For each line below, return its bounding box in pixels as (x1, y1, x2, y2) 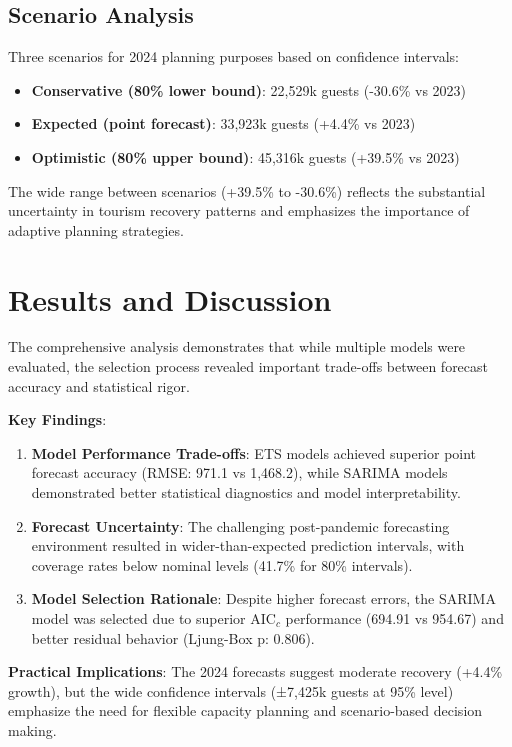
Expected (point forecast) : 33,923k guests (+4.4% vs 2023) (31, 113, 416, 134)
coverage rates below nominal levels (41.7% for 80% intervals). (31, 554, 413, 575)
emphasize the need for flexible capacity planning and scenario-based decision (8, 700, 483, 721)
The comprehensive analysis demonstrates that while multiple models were (8, 336, 466, 357)
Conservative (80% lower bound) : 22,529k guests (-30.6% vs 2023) (31, 79, 467, 100)
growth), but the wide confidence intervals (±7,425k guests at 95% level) (8, 680, 454, 701)
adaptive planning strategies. (8, 219, 184, 240)
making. (8, 719, 57, 740)
